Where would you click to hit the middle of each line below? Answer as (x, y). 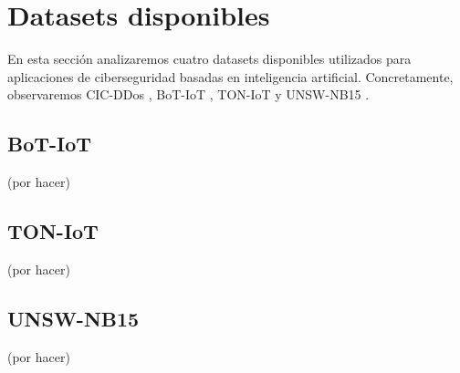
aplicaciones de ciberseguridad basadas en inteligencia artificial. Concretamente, (230, 76)
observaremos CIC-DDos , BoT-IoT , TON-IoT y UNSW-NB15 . (188, 94)
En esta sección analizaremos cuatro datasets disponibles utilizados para (209, 59)
